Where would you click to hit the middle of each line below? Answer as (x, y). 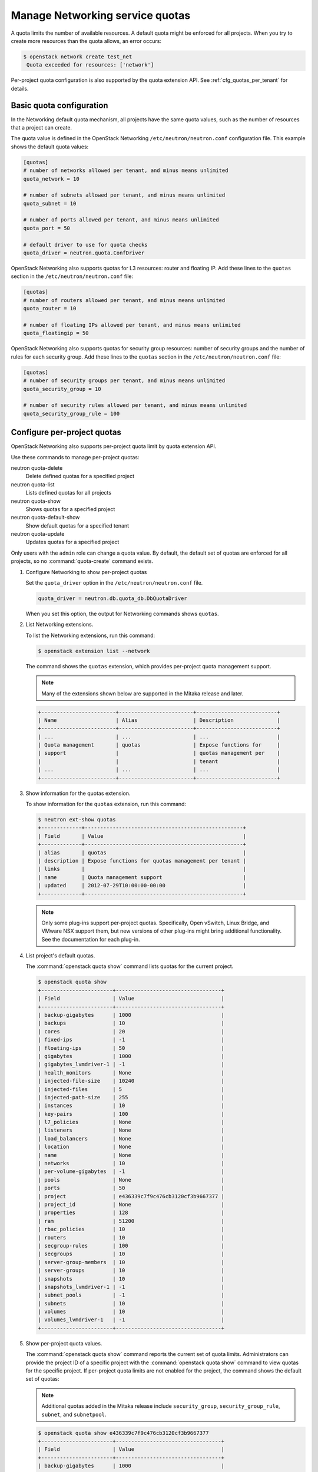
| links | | (142, 869)
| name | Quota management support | (142, 877)
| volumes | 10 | (131, 1312)
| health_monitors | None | (131, 1072)
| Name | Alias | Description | (159, 720)
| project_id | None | (131, 1204)
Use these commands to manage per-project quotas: (75, 457)
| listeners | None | (131, 1130)
